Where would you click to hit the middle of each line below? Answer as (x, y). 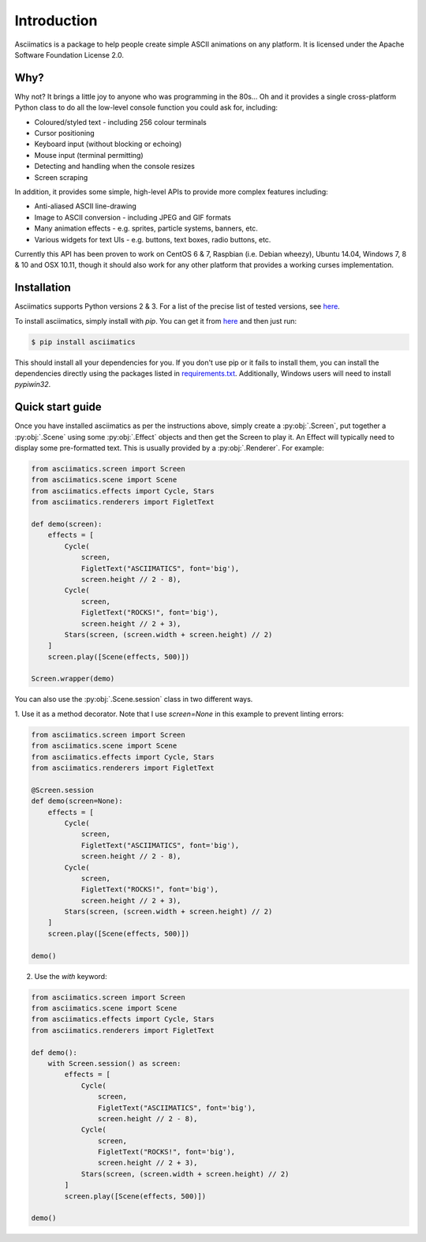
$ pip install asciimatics (83, 342)
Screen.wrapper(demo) (73, 679)
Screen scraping (61, 177)
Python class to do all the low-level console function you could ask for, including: (146, 107)
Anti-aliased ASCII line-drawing (86, 206)
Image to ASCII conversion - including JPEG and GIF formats (133, 217)
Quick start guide (58, 407)
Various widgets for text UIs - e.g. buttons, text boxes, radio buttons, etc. (153, 239)
